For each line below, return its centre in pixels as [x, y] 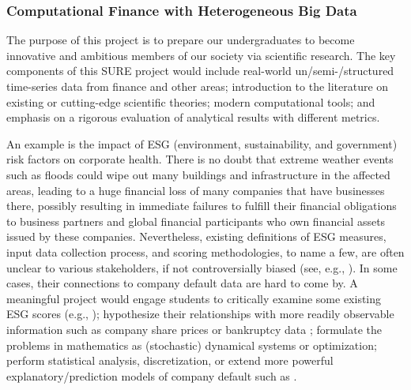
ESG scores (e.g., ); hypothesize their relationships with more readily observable [200, 314]
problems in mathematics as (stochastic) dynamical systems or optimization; [192, 345]
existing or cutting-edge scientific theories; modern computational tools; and [191, 101]
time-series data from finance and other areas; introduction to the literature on [198, 86]
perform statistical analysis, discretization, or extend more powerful [170, 360]
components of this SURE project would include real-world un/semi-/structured [200, 71]
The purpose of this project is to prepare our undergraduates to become [181, 40]
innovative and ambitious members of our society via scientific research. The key [201, 55]
